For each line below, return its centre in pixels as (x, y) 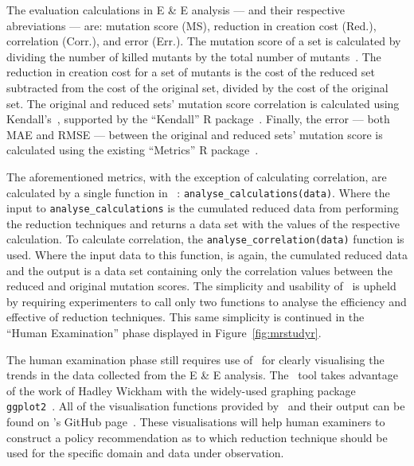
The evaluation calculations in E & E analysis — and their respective (176, 10)
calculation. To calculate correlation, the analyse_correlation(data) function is (205, 239)
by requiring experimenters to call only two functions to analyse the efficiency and (207, 301)
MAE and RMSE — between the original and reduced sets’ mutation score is (195, 134)
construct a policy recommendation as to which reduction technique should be (197, 437)
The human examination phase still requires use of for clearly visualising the (195, 359)
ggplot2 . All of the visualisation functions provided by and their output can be (206, 406)
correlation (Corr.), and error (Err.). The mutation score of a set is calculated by (204, 41)
